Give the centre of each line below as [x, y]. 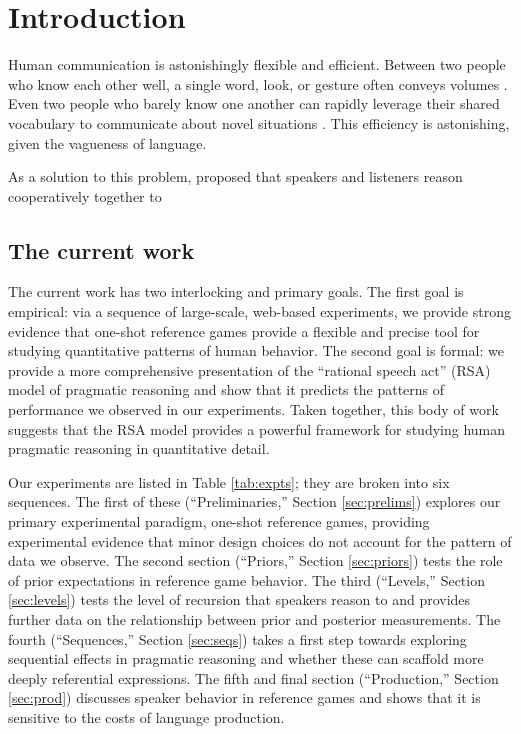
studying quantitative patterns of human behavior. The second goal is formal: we [256, 350]
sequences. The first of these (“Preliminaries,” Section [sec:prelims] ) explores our [254, 501]
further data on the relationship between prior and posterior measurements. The [254, 618]
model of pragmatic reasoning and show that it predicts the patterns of [226, 389]
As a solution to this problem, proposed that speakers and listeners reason [235, 176]
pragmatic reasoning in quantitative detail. [139, 448]
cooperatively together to [85, 195]
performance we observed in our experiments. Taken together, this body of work [253, 409]
